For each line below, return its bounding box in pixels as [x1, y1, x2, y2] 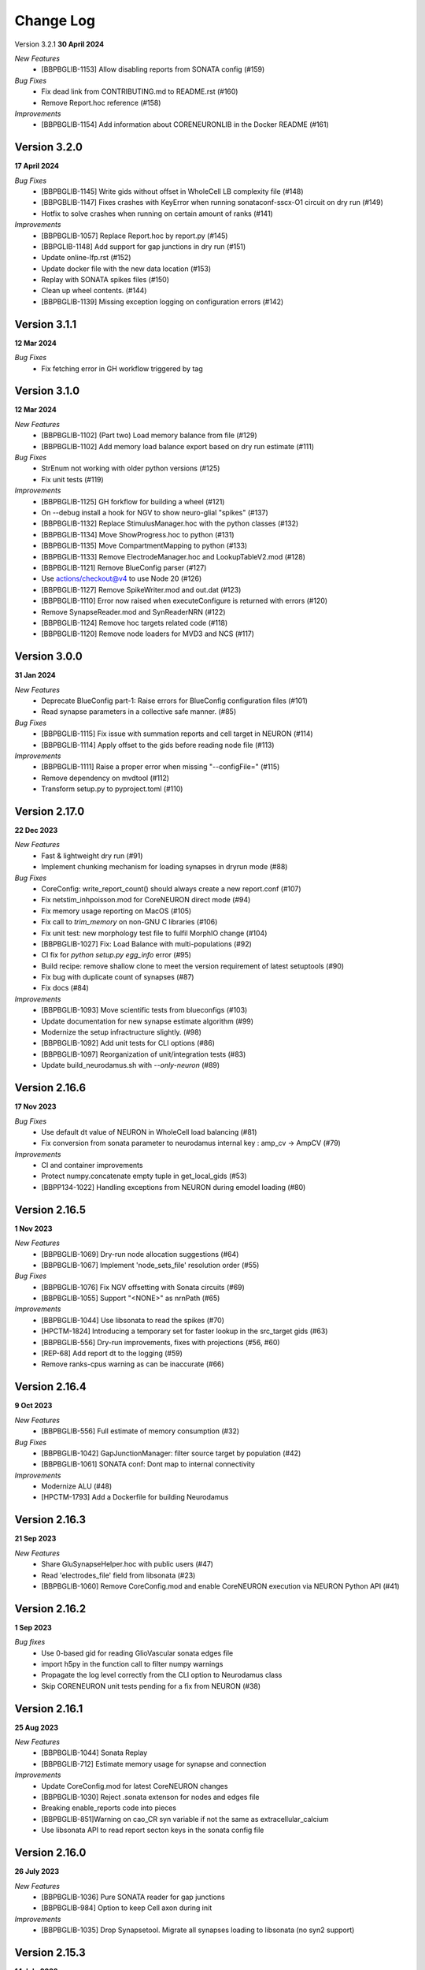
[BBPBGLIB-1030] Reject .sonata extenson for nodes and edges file [41, 1793, 260, 1802]
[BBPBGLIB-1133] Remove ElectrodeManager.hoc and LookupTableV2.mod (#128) [41, 552, 306, 561]
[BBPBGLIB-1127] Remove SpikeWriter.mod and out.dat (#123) [41, 585, 242, 594]
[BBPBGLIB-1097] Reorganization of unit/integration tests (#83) [41, 1049, 246, 1059]
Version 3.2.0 [14, 140, 83, 154]
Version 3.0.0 [14, 650, 83, 663]
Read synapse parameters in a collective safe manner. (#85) [41, 707, 237, 716]
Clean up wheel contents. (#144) [41, 286, 147, 295]
